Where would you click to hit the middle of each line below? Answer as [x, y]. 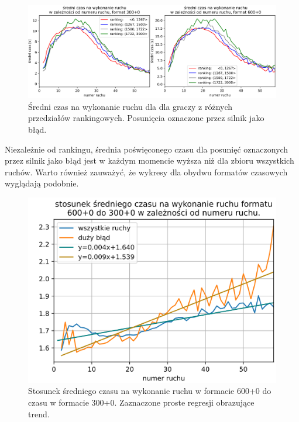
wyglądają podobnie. [42, 183]
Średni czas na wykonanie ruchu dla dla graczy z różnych [130, 106]
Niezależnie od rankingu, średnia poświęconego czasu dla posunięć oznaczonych [147, 149]
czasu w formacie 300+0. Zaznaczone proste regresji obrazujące [141, 402]
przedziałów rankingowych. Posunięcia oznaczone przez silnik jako [146, 118]
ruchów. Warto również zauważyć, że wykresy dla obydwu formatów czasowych [146, 172]
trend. [39, 414]
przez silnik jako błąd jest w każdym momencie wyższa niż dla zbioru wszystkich [149, 160]
